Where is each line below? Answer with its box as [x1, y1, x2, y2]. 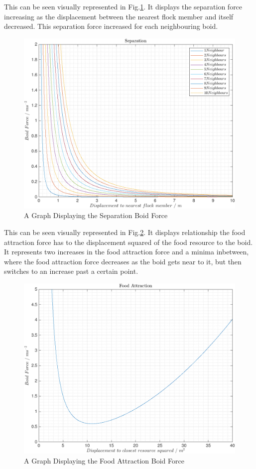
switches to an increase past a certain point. [4, 266, 138, 276]
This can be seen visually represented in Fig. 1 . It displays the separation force [4, 1, 243, 11]
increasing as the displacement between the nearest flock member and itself [4, 11, 234, 21]
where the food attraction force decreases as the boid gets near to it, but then [4, 256, 242, 266]
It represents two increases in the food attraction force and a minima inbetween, [4, 246, 249, 257]
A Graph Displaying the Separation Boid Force [24, 210, 168, 221]
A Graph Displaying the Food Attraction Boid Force [24, 455, 184, 466]
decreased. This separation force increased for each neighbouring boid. [4, 21, 218, 31]
